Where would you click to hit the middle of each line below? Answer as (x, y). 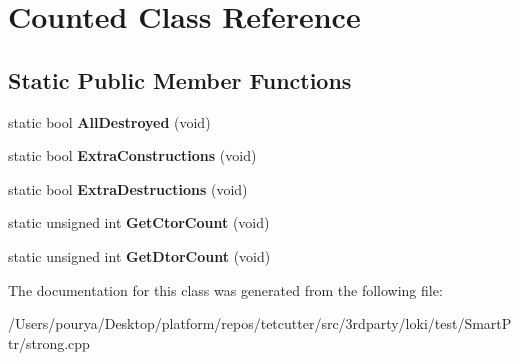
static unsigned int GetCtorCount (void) (139, 222)
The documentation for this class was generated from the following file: (225, 289)
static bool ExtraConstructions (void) (132, 155)
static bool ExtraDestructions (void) (128, 188)
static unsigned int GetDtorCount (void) (139, 255)
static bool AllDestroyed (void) (109, 121)
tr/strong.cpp (49, 342)
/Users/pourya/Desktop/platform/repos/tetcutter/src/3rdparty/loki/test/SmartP (260, 323)
